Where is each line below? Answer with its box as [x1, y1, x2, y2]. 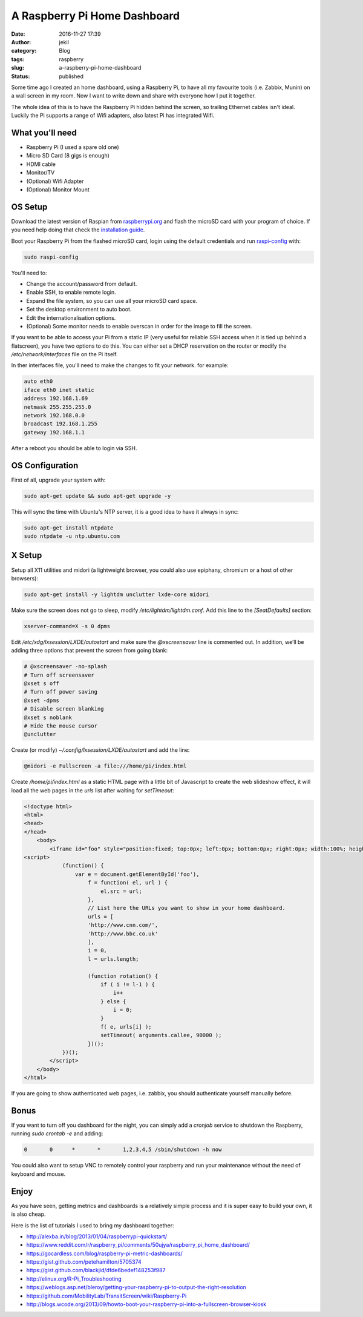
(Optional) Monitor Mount [26, 185, 90, 193]
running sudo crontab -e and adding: [11, 1130, 103, 1137]
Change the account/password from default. [26, 280, 137, 287]
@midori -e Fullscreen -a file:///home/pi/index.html [24, 763, 187, 769]
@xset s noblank [24, 714, 73, 721]
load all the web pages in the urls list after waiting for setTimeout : [11, 786, 175, 794]
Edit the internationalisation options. [26, 314, 116, 321]
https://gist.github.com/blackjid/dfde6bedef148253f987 [26, 1267, 166, 1274]
